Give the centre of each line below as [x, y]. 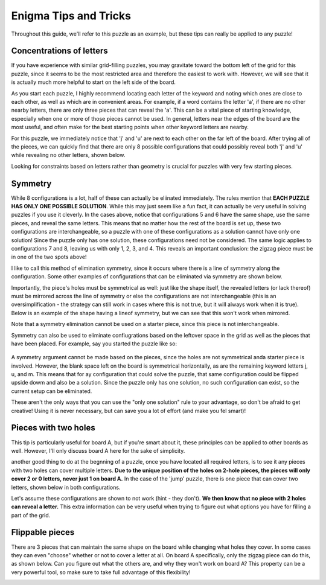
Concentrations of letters [59, 51]
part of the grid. [31, 515]
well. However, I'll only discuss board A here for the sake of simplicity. [98, 450]
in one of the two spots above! [49, 257]
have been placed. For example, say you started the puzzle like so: [94, 344]
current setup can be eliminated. [52, 391]
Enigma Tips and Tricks [71, 16]
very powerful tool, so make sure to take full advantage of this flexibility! [101, 572]
